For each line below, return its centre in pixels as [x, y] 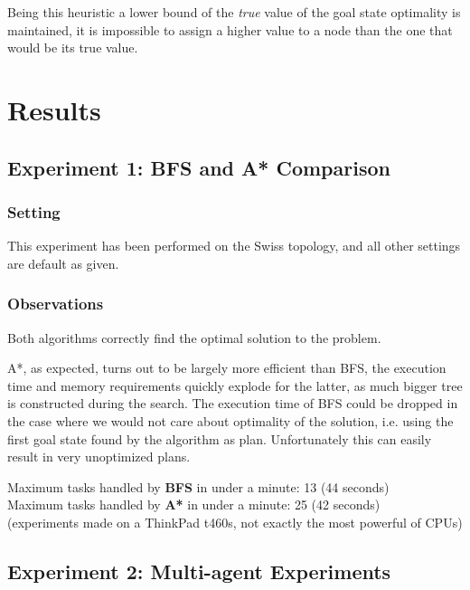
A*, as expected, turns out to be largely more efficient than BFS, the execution [227, 368]
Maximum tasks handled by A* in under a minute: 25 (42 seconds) [194, 504]
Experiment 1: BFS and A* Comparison [199, 167]
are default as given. [63, 263]
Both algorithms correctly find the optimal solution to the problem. [194, 337]
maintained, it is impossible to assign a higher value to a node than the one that [230, 29]
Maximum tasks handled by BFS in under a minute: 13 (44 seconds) [198, 486]
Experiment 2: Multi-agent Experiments [199, 571]
